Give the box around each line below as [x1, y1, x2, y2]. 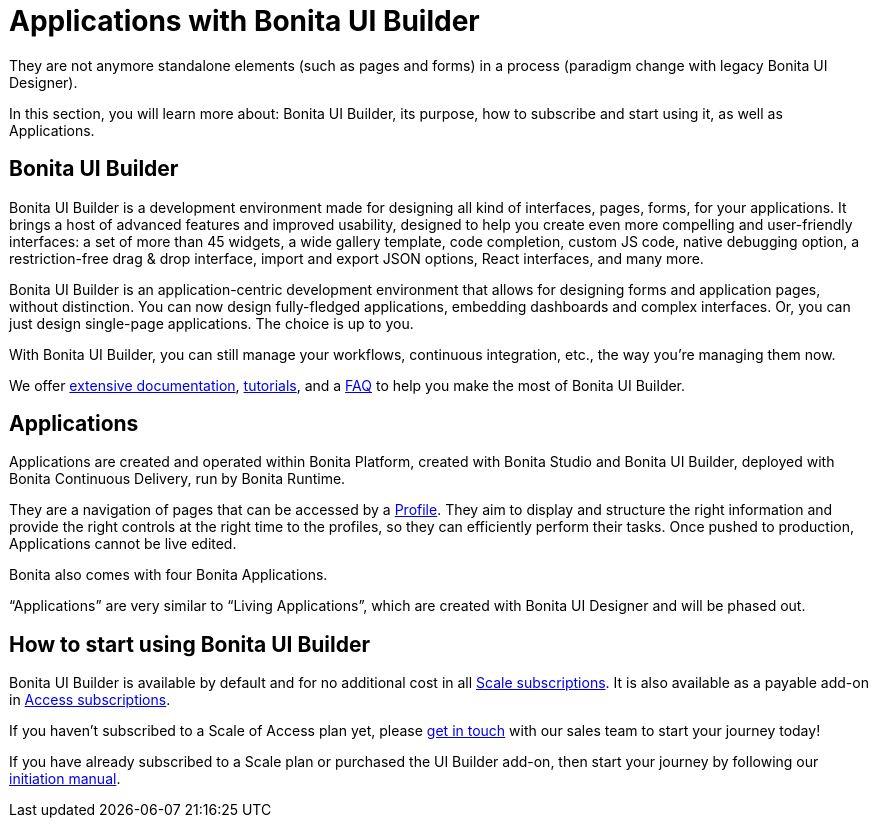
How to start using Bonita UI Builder [9, 631, 371, 657]
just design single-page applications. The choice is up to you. [9, 314, 414, 332]
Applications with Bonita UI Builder [9, 4, 480, 38]
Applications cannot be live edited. [9, 535, 237, 553]
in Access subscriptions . [9, 691, 171, 709]
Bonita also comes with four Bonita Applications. [9, 566, 328, 584]
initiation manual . [9, 770, 121, 788]
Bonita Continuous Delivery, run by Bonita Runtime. [9, 470, 346, 488]
